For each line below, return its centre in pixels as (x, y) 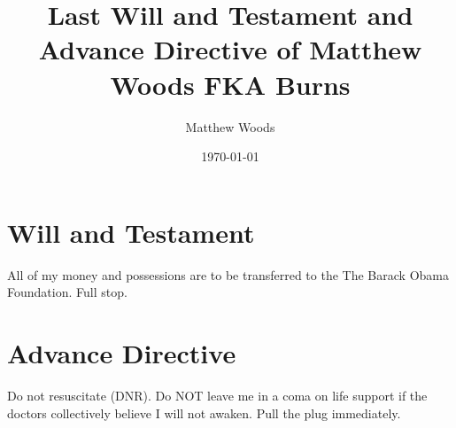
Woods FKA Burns (230, 84)
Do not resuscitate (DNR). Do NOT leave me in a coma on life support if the (217, 395)
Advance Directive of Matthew (230, 49)
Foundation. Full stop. (67, 292)
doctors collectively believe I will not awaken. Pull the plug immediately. (204, 412)
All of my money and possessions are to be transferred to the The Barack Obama (228, 274)
